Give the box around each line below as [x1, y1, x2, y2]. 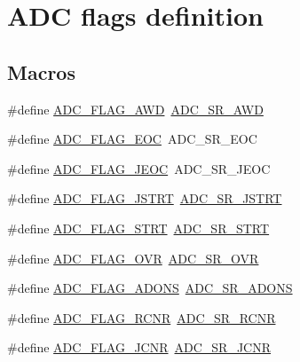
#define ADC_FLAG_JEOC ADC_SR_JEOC [7, 159, 271, 177]
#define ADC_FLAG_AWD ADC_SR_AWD [7, 99, 264, 118]
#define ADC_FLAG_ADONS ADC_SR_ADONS [7, 279, 293, 297]
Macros [7, 58, 75, 85]
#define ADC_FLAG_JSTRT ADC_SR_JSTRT [7, 189, 282, 208]
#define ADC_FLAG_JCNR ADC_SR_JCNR [7, 338, 272, 357]
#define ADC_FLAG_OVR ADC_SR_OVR [7, 248, 259, 267]
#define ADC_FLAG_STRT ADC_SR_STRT [7, 218, 270, 237]
